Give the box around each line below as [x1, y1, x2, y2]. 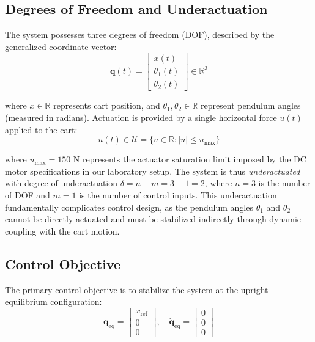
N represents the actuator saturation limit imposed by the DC [73, 153, 306, 166]
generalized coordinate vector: [5, 40, 117, 53]
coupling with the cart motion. [5, 224, 120, 237]
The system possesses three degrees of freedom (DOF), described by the [5, 28, 275, 41]
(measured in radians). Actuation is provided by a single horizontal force [5, 111, 277, 124]
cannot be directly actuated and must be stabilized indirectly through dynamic [5, 213, 302, 225]
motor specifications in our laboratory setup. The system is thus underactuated [5, 164, 300, 177]
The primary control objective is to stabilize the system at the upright [5, 283, 269, 296]
